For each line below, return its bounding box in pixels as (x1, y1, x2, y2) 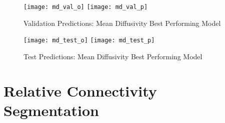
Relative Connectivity (3, 80, 157, 101)
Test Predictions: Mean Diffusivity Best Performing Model (23, 51, 202, 61)
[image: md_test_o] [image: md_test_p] (23, 37, 155, 44)
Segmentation (3, 100, 99, 120)
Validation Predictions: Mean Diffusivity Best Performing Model (23, 17, 221, 28)
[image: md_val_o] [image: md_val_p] (23, 3, 148, 10)
